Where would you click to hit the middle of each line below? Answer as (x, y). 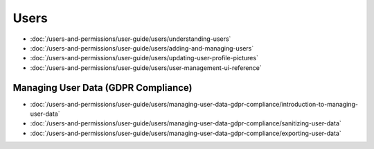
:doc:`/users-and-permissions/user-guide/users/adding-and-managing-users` (142, 48)
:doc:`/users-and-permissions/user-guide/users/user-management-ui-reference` (146, 68)
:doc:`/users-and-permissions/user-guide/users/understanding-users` (131, 39)
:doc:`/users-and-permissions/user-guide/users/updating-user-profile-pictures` (144, 58)
